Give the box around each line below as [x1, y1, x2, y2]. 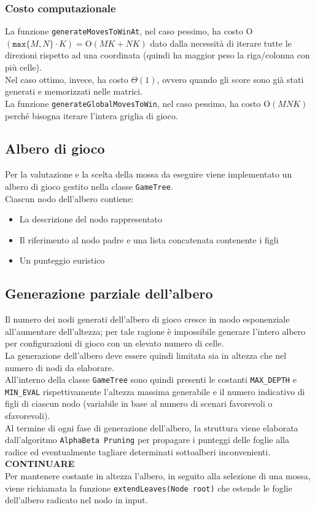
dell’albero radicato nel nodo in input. [5, 493, 148, 506]
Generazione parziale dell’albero [5, 284, 213, 303]
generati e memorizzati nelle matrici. [5, 85, 143, 98]
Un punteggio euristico [19, 254, 105, 267]
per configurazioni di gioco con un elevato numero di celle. [5, 337, 224, 350]
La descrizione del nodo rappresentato [19, 213, 163, 226]
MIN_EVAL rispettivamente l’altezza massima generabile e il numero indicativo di [5, 385, 305, 398]
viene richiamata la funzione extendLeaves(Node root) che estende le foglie [5, 481, 292, 494]
